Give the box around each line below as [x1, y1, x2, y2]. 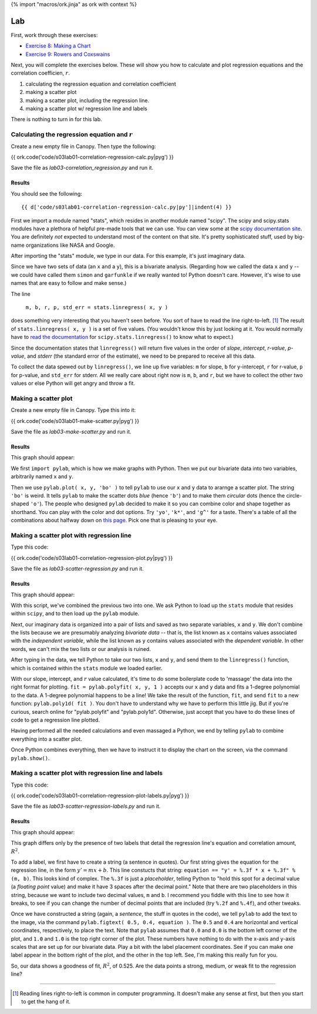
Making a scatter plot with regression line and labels [11, 769, 163, 777]
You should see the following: [11, 190, 82, 197]
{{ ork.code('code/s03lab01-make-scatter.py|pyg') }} [11, 417, 140, 424]
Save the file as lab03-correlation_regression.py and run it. [11, 164, 154, 172]
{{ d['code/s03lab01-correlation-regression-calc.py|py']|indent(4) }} [21, 204, 232, 211]
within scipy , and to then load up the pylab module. [11, 610, 140, 617]
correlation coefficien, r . [11, 69, 70, 76]
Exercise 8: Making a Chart [25, 42, 91, 49]
